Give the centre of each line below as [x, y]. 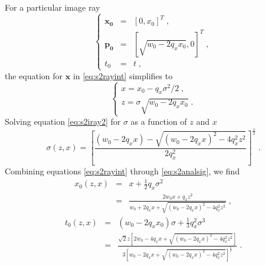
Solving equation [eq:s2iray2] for [63, 121]
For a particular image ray [53, 7]
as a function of [159, 121]
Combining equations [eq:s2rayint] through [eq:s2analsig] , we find [122, 171]
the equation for [34, 75]
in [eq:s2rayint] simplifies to [123, 75]
